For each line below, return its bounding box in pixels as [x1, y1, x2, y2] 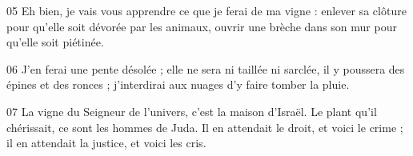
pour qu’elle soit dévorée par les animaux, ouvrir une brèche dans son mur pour [6, 18, 397, 34]
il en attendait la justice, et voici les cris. [6, 134, 206, 151]
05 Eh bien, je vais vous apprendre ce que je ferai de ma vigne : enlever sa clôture [6, 2, 407, 18]
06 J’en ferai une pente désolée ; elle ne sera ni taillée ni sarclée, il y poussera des [6, 60, 405, 77]
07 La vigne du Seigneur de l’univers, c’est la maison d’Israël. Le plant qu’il [6, 102, 377, 119]
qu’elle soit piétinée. [6, 34, 104, 50]
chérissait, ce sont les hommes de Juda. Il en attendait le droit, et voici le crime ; [6, 118, 403, 135]
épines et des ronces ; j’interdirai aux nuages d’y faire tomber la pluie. [6, 76, 350, 93]
